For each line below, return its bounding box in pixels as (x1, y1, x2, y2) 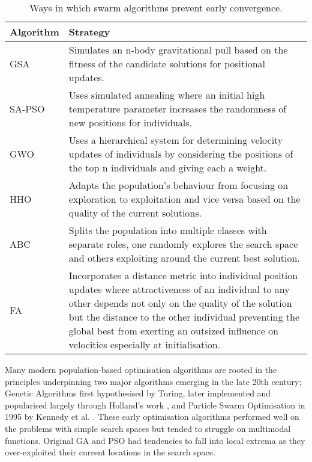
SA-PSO (10, 102, 45, 115)
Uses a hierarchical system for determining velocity (68, 133, 283, 147)
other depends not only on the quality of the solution (68, 296, 292, 310)
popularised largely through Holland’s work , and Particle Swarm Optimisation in (5, 398, 305, 411)
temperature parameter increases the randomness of (68, 102, 287, 115)
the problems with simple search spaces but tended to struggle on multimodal (5, 422, 291, 434)
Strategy (68, 25, 110, 38)
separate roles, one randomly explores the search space (68, 237, 298, 251)
